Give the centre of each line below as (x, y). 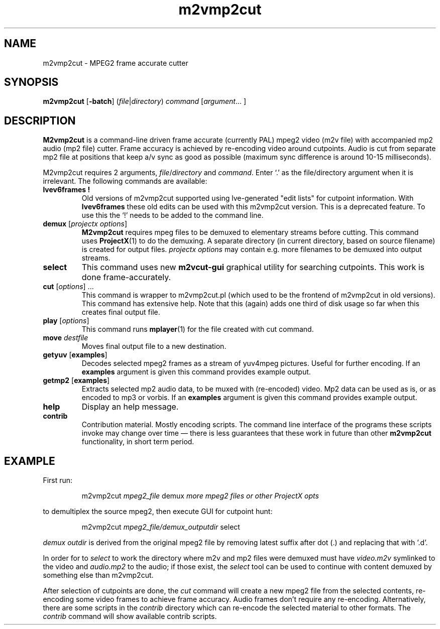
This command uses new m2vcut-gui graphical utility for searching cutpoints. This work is (253, 267)
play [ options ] (66, 321)
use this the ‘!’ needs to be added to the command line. (173, 215)
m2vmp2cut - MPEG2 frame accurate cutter (116, 63)
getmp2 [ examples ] (76, 381)
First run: (58, 480)
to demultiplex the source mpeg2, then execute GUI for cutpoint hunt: (158, 512)
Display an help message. (130, 407)
